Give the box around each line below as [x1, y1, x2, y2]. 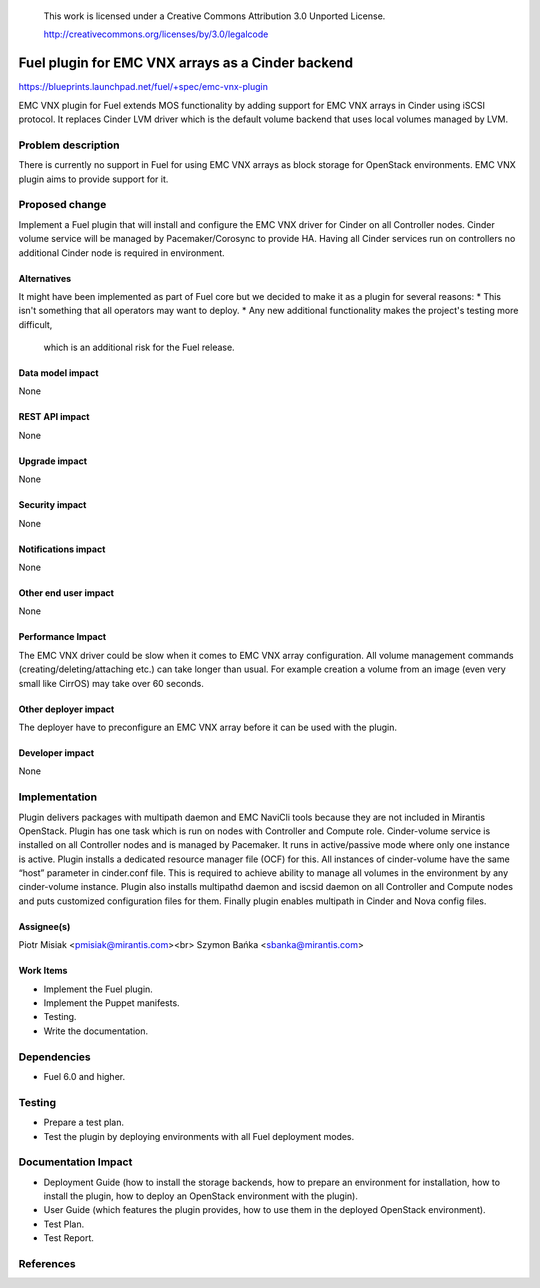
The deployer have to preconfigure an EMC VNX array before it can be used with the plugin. [18, 721, 397, 733]
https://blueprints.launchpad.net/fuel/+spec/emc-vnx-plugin [18, 81, 269, 93]
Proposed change [18, 198, 107, 212]
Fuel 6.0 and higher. [43, 1070, 125, 1082]
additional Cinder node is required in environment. [18, 246, 225, 259]
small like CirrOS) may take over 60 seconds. [18, 677, 205, 689]
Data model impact [18, 367, 99, 379]
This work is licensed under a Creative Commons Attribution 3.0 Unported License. [43, 10, 386, 22]
